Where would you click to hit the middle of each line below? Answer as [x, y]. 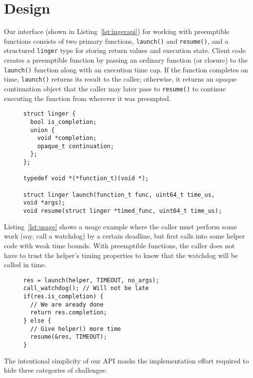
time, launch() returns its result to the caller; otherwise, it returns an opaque [120, 79]
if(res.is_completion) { [63, 296]
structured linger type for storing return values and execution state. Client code [125, 50]
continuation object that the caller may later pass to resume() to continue [115, 88]
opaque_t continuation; [76, 146]
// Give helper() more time [76, 329]
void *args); [44, 203]
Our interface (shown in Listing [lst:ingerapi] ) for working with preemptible [117, 31]
